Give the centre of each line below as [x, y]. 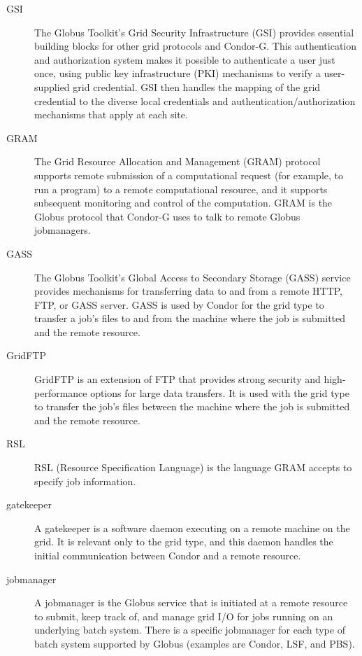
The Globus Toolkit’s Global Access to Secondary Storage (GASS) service [193, 277]
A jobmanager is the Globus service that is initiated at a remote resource [191, 602]
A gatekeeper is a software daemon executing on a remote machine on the [192, 528]
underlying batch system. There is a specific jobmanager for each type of [190, 630]
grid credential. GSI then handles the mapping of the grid [197, 86]
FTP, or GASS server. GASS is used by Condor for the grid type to [179, 304]
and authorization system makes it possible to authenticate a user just [185, 59]
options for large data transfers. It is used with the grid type [220, 392]
